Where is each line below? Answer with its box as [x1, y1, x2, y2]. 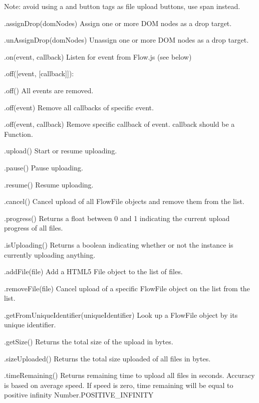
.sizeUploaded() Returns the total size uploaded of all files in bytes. [4, 353, 211, 363]
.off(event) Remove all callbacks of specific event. [4, 102, 154, 112]
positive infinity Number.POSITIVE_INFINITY [4, 389, 154, 400]
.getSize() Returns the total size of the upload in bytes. [4, 336, 173, 347]
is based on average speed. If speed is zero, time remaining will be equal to [4, 379, 233, 390]
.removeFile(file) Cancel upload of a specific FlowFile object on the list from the [4, 283, 250, 293]
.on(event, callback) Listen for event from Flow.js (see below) [4, 51, 192, 62]
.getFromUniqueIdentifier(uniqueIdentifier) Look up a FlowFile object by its [4, 309, 238, 320]
